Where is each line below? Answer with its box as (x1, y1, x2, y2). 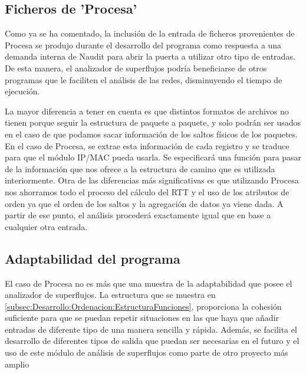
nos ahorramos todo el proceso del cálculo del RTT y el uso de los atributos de (5, 185, 289, 198)
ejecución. (5, 85, 40, 97)
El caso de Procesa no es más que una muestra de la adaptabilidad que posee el (5, 277, 292, 289)
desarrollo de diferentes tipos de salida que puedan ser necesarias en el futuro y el (5, 334, 300, 347)
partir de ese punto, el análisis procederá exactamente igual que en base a (5, 209, 271, 221)
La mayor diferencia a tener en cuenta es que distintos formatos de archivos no (5, 104, 289, 117)
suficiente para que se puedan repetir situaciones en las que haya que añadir (5, 311, 279, 324)
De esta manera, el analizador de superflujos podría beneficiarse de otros (5, 61, 267, 74)
